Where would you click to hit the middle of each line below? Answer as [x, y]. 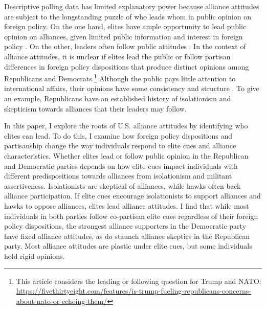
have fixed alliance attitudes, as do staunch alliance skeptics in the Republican [127, 236]
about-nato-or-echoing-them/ [62, 301]
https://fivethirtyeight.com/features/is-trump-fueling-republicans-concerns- [134, 291]
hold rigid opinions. [35, 256]
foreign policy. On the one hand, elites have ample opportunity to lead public [125, 26]
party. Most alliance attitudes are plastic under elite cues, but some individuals [128, 246]
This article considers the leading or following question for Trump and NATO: [139, 281]
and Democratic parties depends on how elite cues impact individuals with [121, 165]
